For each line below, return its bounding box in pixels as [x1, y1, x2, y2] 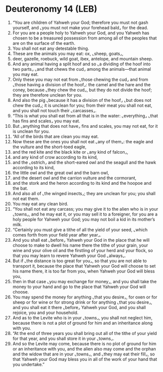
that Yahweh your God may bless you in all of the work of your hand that [12, 356, 157, 362]
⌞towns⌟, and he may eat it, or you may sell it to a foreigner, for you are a [12, 211, 158, 217]
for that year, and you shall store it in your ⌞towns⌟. [12, 335, 114, 341]
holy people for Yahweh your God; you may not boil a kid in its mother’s [12, 216, 155, 222]
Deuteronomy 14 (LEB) [5, 3, 98, 15]
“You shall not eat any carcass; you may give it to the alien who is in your [12, 206, 158, 212]
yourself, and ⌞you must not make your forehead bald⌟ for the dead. [12, 24, 148, 30]
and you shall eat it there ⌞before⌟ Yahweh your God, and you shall [12, 304, 146, 310]
